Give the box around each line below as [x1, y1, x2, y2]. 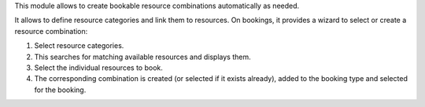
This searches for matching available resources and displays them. [34, 52, 251, 61]
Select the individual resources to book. [34, 63, 163, 72]
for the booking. [34, 85, 87, 94]
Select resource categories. [34, 41, 124, 50]
